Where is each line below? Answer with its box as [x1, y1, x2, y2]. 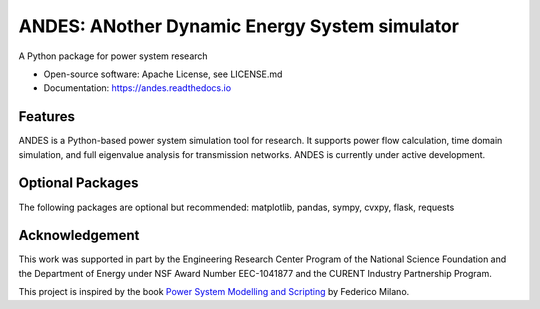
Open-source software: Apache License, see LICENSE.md [43, 68, 283, 80]
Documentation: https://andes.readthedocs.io [43, 82, 232, 94]
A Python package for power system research [18, 50, 209, 62]
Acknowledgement [18, 227, 140, 244]
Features [18, 108, 75, 125]
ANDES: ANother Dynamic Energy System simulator [18, 15, 460, 37]
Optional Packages [18, 175, 139, 192]
